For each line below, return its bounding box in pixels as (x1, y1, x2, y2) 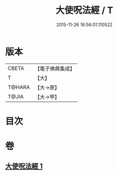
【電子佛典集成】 (35, 65, 75, 72)
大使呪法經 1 (5, 162, 43, 170)
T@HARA (8, 84, 30, 91)
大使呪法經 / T (55, 5, 113, 16)
